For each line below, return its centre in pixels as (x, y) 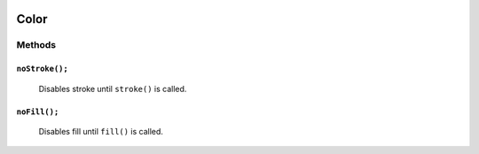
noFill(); (38, 112)
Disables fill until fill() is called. (101, 131)
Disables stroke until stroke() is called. (113, 89)
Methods (36, 45)
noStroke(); (42, 69)
